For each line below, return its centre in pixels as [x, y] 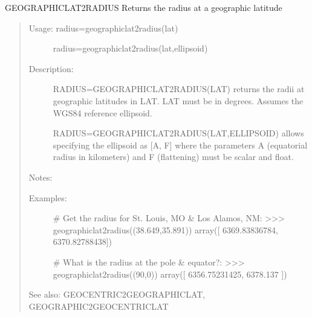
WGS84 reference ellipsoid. [102, 112]
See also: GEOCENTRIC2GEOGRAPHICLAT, [117, 294]
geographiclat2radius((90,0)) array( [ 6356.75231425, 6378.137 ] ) [170, 274]
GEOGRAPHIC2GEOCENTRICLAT [99, 306]
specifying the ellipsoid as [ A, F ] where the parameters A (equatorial [180, 145]
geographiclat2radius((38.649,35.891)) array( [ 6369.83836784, [165, 229]
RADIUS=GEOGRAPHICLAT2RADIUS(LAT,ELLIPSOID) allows [178, 133]
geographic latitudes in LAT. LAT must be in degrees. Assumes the [178, 100]
